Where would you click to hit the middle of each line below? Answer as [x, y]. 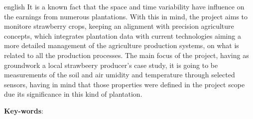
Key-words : [24, 110]
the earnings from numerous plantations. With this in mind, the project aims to [126, 16]
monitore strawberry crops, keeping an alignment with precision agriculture [119, 26]
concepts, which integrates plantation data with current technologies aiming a [123, 35]
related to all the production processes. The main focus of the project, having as [126, 55]
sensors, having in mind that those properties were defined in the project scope [125, 84]
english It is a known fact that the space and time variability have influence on [124, 6]
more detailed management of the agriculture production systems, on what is [122, 45]
